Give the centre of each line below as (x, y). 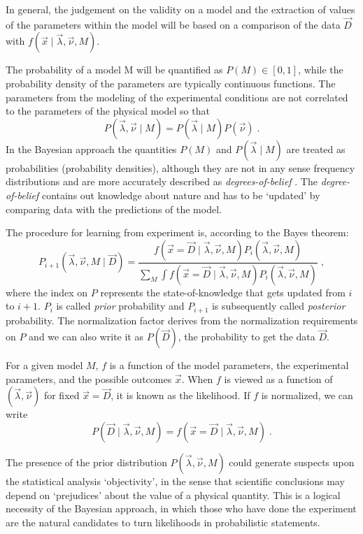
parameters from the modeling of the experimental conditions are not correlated (177, 97)
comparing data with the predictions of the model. (114, 209)
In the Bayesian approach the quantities (91, 149)
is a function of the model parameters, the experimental (229, 365)
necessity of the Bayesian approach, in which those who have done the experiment (181, 508)
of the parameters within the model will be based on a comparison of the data (173, 24)
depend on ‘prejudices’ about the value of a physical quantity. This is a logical (173, 495)
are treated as (316, 149)
